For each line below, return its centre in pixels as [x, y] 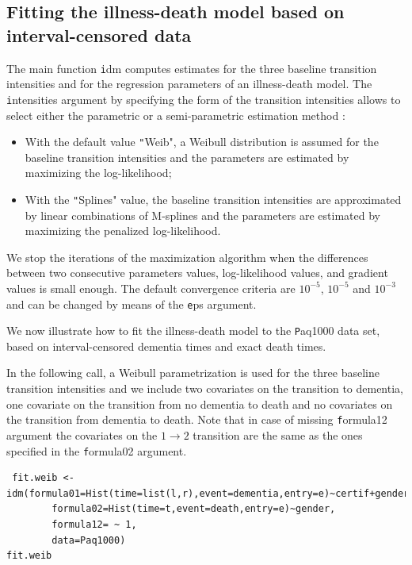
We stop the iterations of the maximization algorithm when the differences [187, 257]
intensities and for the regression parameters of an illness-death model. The [189, 84]
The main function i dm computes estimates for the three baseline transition [192, 68]
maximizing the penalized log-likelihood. [123, 231]
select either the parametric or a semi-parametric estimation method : [176, 115]
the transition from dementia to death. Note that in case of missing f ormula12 [197, 419]
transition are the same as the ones [278, 434]
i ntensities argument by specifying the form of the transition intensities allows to [204, 99]
